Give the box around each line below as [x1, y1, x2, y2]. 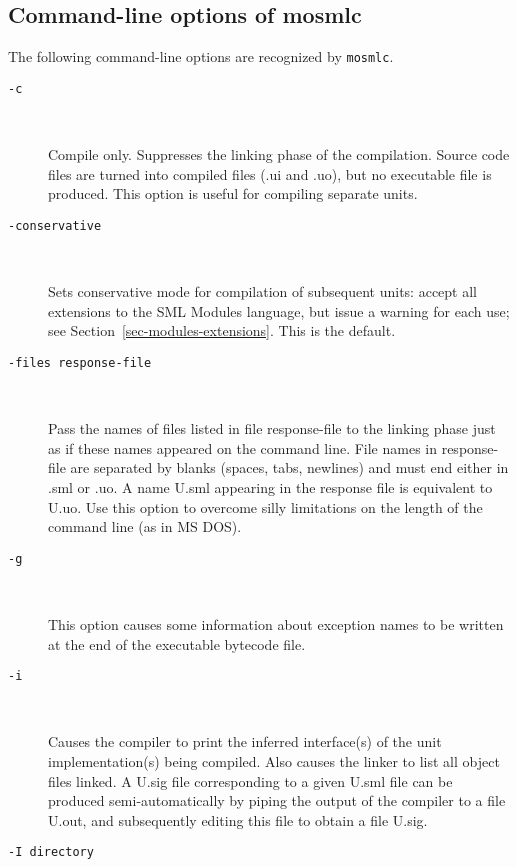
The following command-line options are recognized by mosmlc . [8, 46, 394, 67]
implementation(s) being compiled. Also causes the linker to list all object [48, 751, 500, 772]
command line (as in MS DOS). [48, 516, 242, 537]
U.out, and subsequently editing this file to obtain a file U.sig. [48, 809, 428, 830]
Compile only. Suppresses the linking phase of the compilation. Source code [48, 144, 510, 165]
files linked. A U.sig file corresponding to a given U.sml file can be [48, 770, 453, 791]
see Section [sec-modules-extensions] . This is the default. [48, 320, 396, 341]
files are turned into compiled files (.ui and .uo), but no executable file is [48, 163, 492, 184]
